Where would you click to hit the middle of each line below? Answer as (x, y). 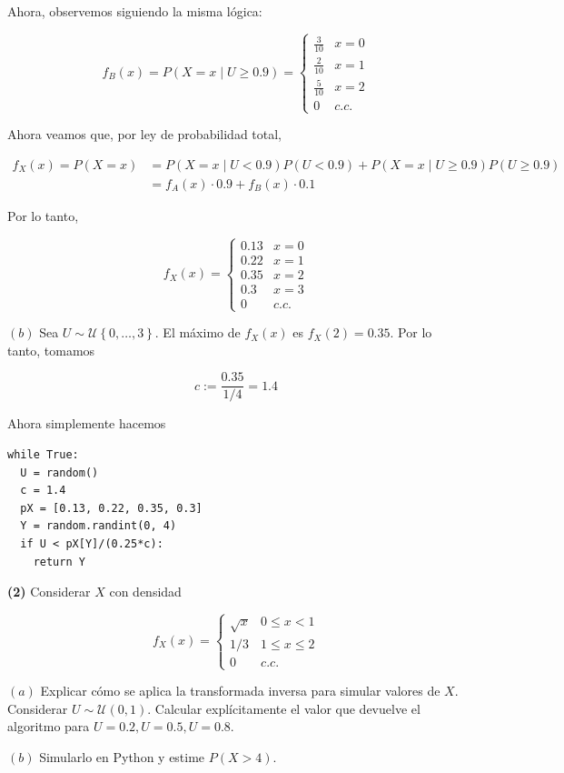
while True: (43, 454)
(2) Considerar (49, 592)
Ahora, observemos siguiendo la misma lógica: (135, 11)
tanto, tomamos (51, 350)
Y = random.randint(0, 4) (99, 526)
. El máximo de (198, 332)
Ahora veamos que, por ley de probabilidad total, (145, 134)
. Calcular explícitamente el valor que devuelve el (284, 708)
